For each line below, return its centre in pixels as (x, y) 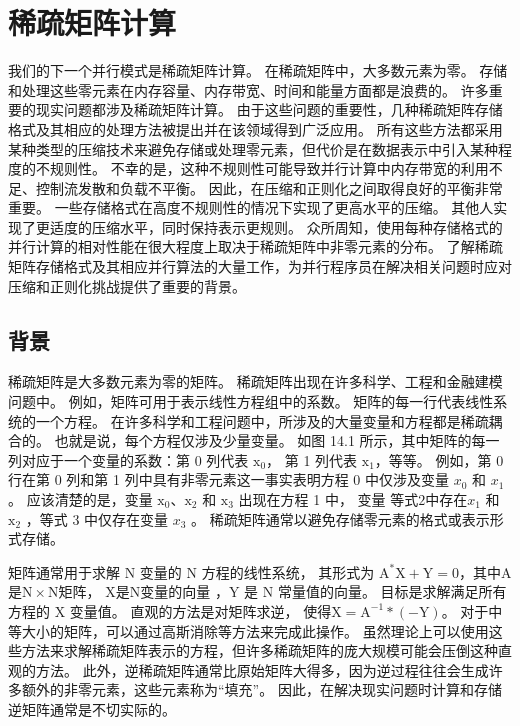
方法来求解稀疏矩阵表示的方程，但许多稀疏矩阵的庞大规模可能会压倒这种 (259, 650)
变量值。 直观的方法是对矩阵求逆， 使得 (200, 610)
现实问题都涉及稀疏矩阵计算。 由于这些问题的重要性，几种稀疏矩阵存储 (269, 109)
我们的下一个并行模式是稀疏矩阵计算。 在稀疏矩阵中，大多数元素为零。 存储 (258, 70)
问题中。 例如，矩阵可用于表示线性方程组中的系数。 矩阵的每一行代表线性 (251, 401)
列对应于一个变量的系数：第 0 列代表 (128, 459)
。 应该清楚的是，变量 (80, 499)
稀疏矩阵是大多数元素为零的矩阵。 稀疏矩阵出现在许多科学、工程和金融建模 (255, 381)
